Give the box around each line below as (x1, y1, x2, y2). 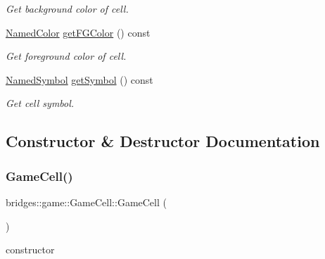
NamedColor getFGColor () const (6, 25, 151, 39)
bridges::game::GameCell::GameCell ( (6, 194, 167, 209)
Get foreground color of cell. (6, 49, 127, 63)
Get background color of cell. (6, 1, 129, 15)
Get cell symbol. (6, 96, 75, 110)
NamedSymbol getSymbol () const (6, 72, 153, 87)
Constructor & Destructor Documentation (6, 130, 320, 152)
